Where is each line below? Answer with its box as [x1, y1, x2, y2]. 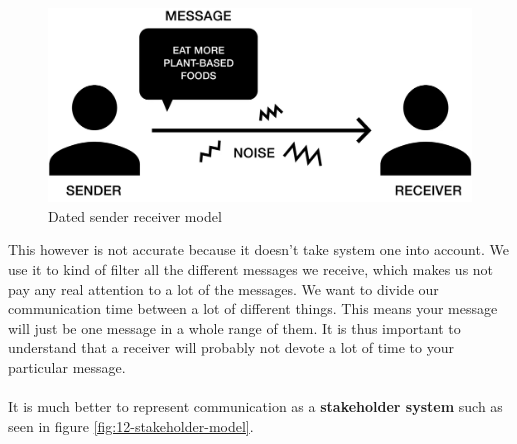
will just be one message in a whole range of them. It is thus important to [8, 317, 461, 338]
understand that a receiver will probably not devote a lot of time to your [8, 337, 454, 358]
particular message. [8, 356, 126, 377]
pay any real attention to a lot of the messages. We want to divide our [8, 278, 439, 299]
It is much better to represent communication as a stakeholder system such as [8, 396, 503, 417]
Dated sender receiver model [48, 205, 222, 226]
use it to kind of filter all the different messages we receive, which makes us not [8, 258, 494, 279]
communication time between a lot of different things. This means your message [8, 298, 498, 319]
